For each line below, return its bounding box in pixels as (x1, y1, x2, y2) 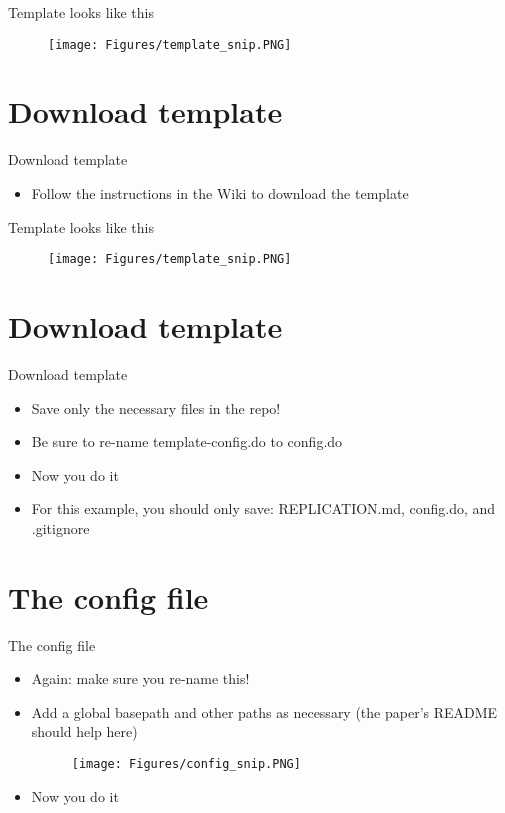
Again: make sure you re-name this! (31, 668, 250, 689)
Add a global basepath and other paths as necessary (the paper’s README (31, 701, 498, 722)
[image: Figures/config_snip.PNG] (71, 757, 301, 771)
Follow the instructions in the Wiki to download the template (31, 182, 409, 203)
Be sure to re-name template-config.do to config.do (31, 431, 343, 452)
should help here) (31, 721, 138, 742)
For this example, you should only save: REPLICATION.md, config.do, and (31, 498, 496, 519)
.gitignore (31, 517, 90, 538)
